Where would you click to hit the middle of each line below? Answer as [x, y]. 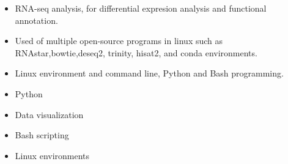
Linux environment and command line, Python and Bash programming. [149, 73]
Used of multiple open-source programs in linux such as [119, 41]
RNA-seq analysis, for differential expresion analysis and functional [141, 8]
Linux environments [52, 155]
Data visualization [49, 114]
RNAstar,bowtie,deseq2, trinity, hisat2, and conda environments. [136, 52]
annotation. [36, 20]
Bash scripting [42, 135]
